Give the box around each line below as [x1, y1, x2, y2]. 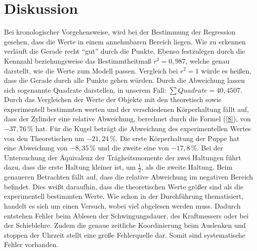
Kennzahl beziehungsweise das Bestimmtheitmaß [4, 55, 151, 66]
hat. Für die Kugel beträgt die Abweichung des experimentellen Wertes [35, 123, 251, 134]
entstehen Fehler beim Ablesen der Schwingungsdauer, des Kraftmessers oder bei [4, 210, 249, 220]
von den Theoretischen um [4, 133, 85, 143]
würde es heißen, [201, 65, 252, 75]
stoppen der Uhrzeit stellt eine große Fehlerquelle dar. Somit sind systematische [4, 229, 246, 240]
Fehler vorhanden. [4, 239, 58, 250]
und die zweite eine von [98, 143, 169, 153]
